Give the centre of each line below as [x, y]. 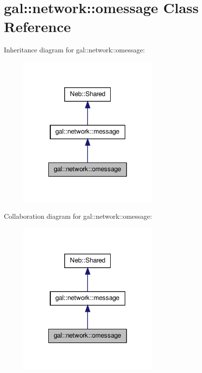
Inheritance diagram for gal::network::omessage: [74, 50]
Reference [37, 26]
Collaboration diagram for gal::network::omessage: [78, 216]
